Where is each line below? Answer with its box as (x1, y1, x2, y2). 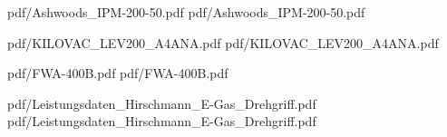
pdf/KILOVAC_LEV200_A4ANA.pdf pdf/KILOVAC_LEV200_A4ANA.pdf (7, 33, 439, 52)
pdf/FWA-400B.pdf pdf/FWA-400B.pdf (7, 64, 228, 83)
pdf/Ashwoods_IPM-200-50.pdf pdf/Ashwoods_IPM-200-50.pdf (7, 3, 365, 21)
